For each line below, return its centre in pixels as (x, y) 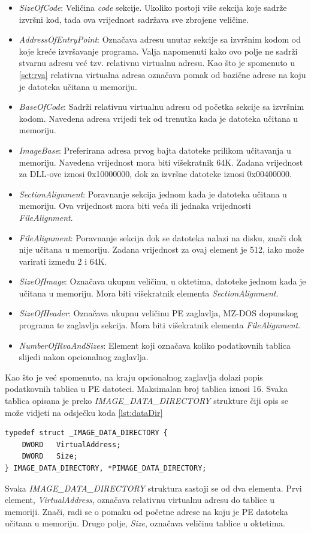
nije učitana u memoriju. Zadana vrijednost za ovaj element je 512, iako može (161, 249)
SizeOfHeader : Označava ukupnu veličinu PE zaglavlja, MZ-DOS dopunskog (158, 313)
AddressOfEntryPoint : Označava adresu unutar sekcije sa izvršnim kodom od (160, 39)
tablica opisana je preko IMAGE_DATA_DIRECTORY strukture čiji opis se (147, 401)
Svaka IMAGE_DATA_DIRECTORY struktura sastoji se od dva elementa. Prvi (153, 488)
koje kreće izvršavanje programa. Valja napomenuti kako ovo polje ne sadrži (158, 51)
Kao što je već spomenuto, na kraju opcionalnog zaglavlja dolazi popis (134, 377)
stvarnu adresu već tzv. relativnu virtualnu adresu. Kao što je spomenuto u (157, 63)
